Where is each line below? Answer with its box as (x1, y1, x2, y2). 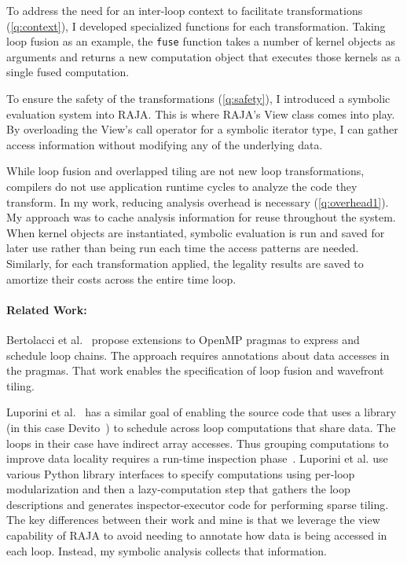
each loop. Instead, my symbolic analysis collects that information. (6, 542, 327, 559)
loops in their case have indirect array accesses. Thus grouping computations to (6, 434, 389, 451)
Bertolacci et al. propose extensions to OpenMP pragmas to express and (6, 331, 360, 347)
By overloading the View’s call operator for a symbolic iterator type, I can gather (6, 121, 398, 137)
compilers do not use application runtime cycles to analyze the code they (6, 178, 357, 194)
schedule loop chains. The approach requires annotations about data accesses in (6, 346, 390, 363)
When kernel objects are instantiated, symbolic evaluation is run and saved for (6, 224, 385, 240)
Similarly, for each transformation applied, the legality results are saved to (6, 255, 364, 271)
